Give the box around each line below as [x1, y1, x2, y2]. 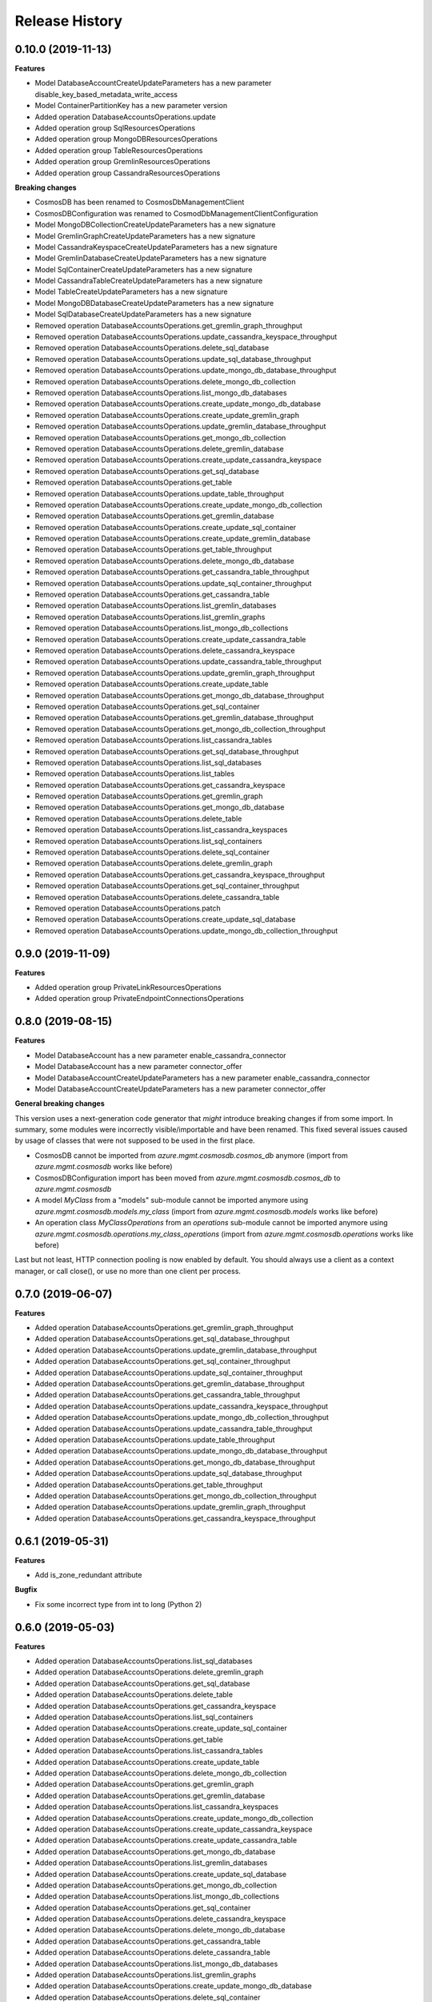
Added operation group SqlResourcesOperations [34, 123, 196, 133]
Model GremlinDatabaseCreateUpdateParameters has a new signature [34, 253, 267, 263]
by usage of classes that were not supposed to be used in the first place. [14, 1136, 255, 1145]
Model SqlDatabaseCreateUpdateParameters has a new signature [34, 309, 252, 320]
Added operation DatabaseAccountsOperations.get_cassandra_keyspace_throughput [34, 1514, 316, 1523]
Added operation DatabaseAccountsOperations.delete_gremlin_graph [34, 1667, 264, 1677]
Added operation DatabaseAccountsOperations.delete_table [34, 1690, 234, 1699]
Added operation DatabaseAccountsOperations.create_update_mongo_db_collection [34, 1813, 314, 1823]
